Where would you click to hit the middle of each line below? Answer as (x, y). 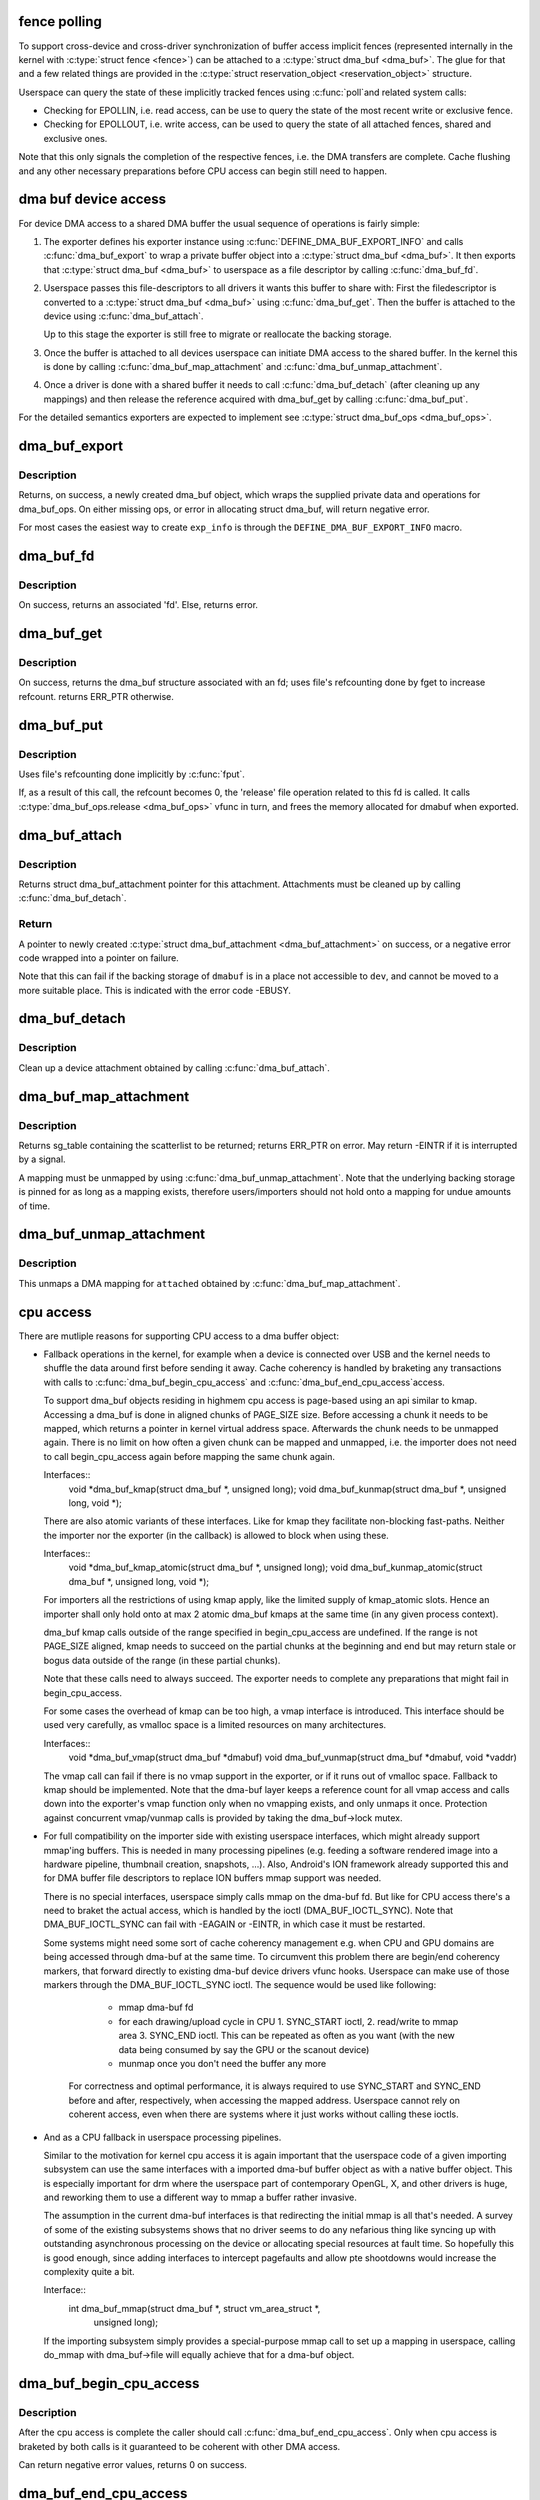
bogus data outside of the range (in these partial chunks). (162, 1660)
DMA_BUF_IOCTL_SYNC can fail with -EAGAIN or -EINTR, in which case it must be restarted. (234, 1924)
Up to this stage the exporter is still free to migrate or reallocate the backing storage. (217, 334)
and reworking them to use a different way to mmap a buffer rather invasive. (200, 2197)
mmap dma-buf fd (156, 2007)
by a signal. (42, 1159)
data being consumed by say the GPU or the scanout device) (244, 2049)
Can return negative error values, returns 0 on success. (132, 2464)
